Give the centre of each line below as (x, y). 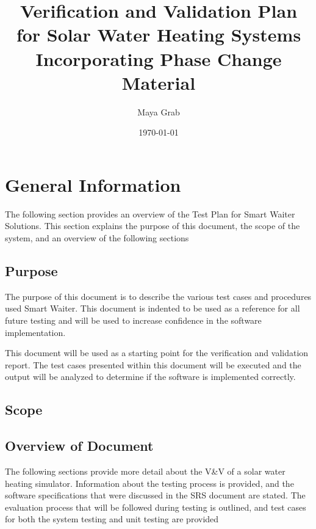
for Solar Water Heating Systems (159, 35)
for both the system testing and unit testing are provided (112, 519)
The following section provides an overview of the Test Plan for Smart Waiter (150, 213)
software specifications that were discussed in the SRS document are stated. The (155, 495)
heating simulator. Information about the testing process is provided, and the (149, 483)
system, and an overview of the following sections (97, 238)
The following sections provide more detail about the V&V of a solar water (145, 471)
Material (159, 82)
